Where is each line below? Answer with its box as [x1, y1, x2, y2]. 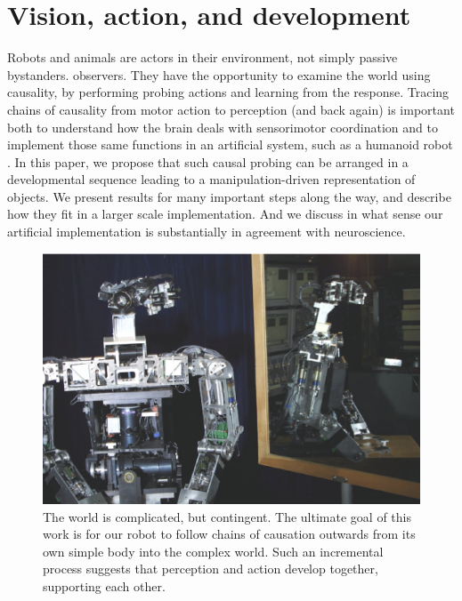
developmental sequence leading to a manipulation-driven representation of [7, 170, 416, 188]
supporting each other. [43, 577, 166, 596]
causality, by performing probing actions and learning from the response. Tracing [7, 83, 450, 101]
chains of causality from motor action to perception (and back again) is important [7, 100, 455, 118]
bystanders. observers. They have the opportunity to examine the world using [7, 65, 431, 84]
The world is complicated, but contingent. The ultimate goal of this [43, 507, 411, 525]
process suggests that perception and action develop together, [43, 559, 378, 578]
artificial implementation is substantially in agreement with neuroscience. [7, 222, 406, 241]
